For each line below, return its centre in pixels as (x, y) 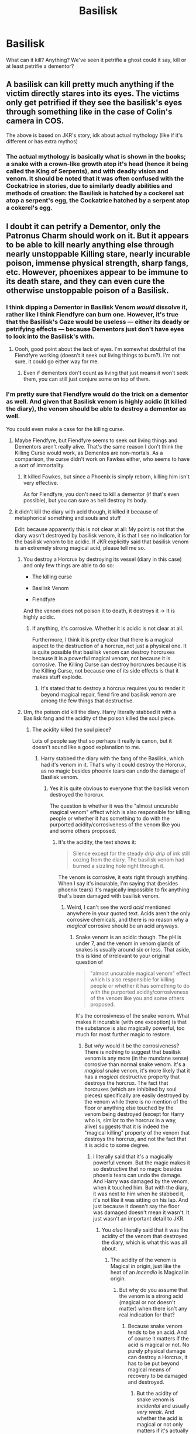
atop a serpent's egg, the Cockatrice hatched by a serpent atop (98, 200)
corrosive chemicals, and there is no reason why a (128, 919)
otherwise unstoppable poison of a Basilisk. (88, 291)
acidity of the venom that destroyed (145, 1236)
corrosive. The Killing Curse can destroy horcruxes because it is (109, 664)
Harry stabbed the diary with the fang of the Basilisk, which (112, 758)
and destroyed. (146, 1382)
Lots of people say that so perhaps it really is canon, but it (102, 740)
